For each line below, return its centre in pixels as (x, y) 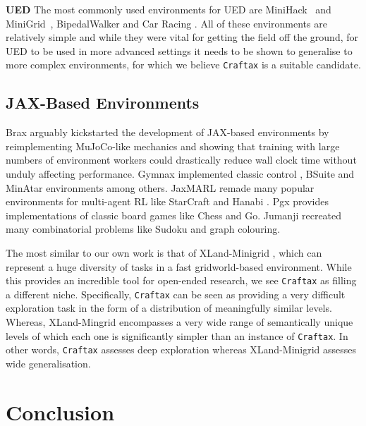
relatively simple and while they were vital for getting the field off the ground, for (182, 37)
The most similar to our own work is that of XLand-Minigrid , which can (164, 252)
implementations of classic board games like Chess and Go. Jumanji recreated (174, 215)
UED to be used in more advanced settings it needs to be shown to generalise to (179, 50)
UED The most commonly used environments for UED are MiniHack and (169, 9)
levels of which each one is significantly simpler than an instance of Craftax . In (177, 335)
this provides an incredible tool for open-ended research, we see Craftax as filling (181, 280)
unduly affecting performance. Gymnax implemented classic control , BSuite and (180, 174)
